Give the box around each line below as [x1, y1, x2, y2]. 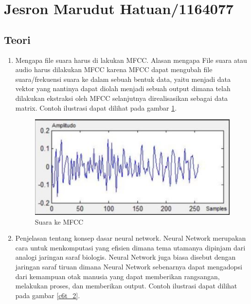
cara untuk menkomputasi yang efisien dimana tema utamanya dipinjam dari [15, 242, 246, 252]
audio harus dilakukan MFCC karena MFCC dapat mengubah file [15, 64, 213, 75]
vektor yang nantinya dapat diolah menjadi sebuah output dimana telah [15, 83, 231, 94]
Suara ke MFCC [35, 216, 84, 227]
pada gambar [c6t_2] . [15, 290, 80, 300]
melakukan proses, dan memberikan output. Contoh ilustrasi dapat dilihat [15, 281, 237, 291]
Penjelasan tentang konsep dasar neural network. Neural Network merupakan [15, 233, 246, 243]
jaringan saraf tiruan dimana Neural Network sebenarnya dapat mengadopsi [15, 261, 242, 271]
